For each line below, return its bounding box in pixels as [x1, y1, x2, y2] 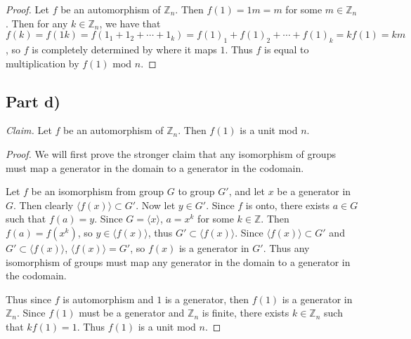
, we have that [99, 15, 161, 30]
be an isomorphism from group [31, 184, 164, 199]
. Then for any [6, 15, 68, 30]
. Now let [136, 197, 176, 212]
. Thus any [263, 240, 310, 255]
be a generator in [277, 184, 351, 199]
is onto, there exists [245, 197, 330, 212]
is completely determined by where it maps [32, 41, 217, 56]
